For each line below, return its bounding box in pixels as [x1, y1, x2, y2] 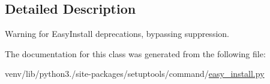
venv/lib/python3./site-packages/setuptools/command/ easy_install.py [5, 67, 265, 80]
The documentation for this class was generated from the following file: [5, 47, 266, 60]
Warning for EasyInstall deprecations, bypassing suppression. [5, 27, 229, 40]
